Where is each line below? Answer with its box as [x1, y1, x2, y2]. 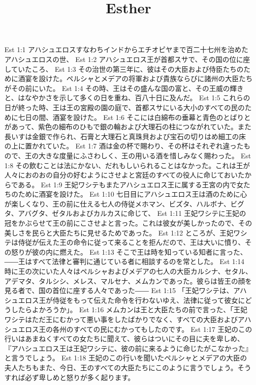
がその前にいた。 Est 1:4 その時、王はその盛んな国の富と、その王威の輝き [4, 83, 244, 93]
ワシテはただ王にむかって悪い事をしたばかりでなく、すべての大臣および [4, 314, 238, 324]
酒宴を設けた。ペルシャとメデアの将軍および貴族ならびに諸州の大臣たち [18, 73, 253, 84]
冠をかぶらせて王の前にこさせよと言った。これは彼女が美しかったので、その [4, 218, 252, 228]
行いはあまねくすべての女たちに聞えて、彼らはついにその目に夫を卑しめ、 [4, 333, 244, 344]
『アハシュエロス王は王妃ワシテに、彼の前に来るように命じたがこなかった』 [4, 343, 253, 353]
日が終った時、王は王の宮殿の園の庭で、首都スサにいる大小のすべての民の [4, 102, 245, 112]
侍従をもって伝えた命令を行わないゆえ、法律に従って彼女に [52, 295, 245, 305]
